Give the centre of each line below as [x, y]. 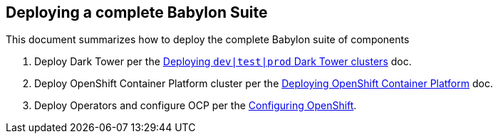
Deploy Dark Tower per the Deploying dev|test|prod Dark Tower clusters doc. [223, 62]
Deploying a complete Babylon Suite [137, 12]
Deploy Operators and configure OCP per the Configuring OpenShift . [196, 106]
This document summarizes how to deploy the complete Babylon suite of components [208, 40]
